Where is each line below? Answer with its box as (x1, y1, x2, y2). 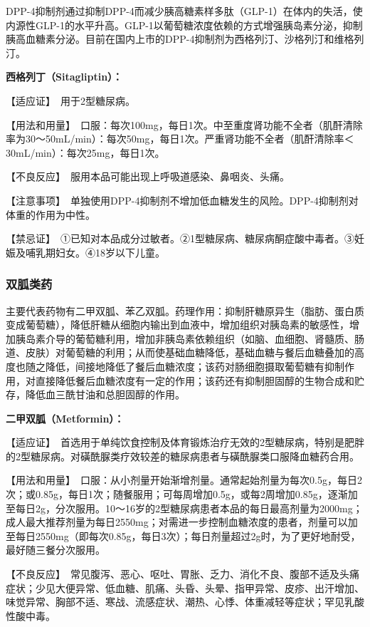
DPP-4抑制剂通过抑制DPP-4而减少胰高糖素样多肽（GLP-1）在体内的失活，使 (6, 4, 363, 18)
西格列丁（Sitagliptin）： (6, 69, 123, 84)
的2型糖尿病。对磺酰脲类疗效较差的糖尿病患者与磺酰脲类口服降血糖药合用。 (6, 448, 359, 463)
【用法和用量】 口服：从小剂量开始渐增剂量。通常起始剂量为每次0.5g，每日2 (6, 472, 362, 487)
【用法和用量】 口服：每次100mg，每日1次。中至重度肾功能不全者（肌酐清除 (6, 117, 363, 132)
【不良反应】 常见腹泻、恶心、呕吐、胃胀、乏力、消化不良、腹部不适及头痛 (6, 566, 359, 581)
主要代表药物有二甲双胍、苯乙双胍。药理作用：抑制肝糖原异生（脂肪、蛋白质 (6, 303, 364, 318)
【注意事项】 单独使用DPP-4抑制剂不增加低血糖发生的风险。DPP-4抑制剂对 (6, 192, 359, 207)
